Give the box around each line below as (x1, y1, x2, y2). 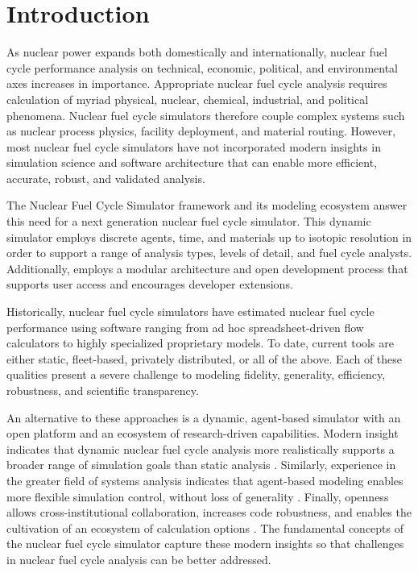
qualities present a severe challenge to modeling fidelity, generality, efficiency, (6, 366, 386, 383)
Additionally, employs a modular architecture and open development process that (6, 260, 408, 276)
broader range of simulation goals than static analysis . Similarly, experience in (6, 456, 396, 473)
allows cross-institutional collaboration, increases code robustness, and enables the (6, 504, 412, 521)
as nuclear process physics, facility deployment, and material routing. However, (6, 122, 396, 139)
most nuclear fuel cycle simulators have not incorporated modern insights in (6, 138, 381, 155)
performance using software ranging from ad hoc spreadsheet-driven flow (6, 318, 364, 335)
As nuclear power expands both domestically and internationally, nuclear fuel (6, 44, 387, 60)
